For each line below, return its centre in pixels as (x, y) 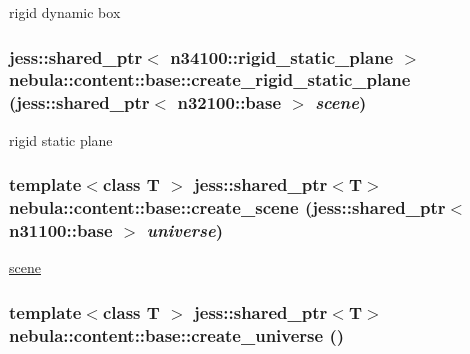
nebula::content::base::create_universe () (177, 334)
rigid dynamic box (65, 12)
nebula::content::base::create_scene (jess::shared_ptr (227, 207)
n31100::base (61, 230)
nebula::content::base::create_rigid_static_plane (210, 79)
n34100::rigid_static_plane (282, 56)
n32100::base (229, 102)
